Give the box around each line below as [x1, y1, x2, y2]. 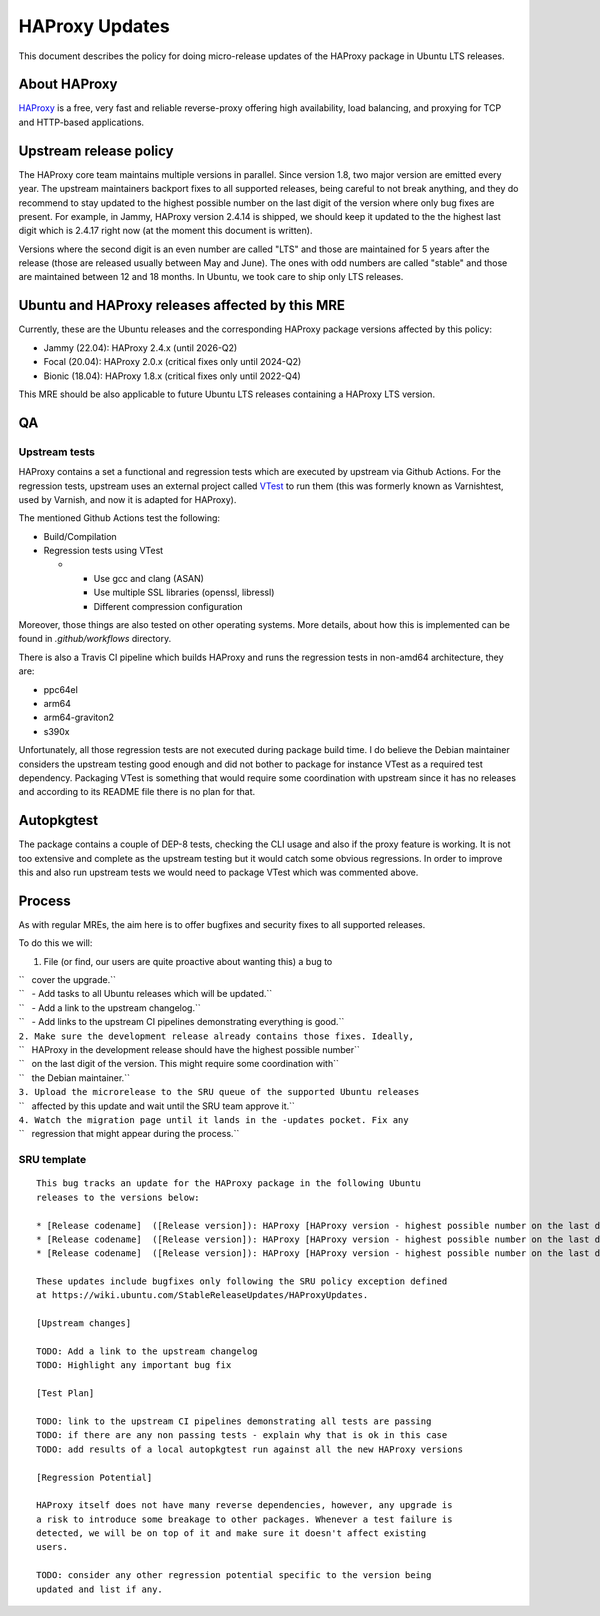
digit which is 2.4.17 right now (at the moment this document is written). [18, 225, 313, 237]
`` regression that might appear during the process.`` [18, 1128, 240, 1140]
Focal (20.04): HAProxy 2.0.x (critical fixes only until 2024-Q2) [43, 356, 302, 368]
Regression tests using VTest [43, 545, 164, 557]
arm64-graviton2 [43, 711, 115, 724]
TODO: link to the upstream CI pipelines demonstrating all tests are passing [36, 1415, 432, 1427]
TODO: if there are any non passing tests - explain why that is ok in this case [36, 1430, 448, 1441]
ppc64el [43, 683, 79, 695]
